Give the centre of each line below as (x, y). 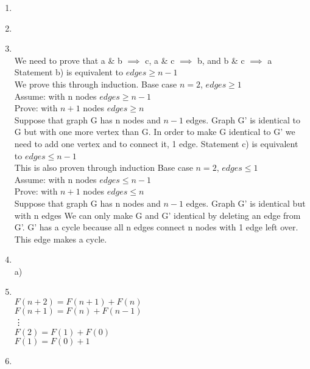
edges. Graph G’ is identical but (246, 203)
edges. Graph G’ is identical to (243, 119)
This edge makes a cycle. (61, 239)
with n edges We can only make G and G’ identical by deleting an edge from (157, 215)
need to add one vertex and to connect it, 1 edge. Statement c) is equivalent (156, 143)
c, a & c (160, 60)
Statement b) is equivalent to (69, 72)
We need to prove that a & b (68, 60)
